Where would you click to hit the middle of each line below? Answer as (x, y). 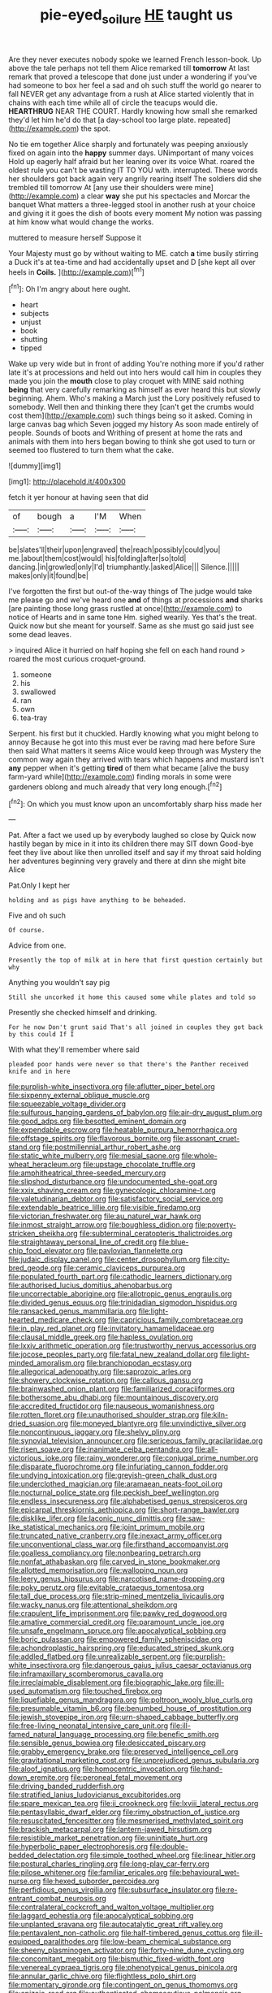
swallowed (38, 692)
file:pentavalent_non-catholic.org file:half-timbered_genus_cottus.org (125, 1933)
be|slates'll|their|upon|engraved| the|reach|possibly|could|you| (114, 549)
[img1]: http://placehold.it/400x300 (67, 482)
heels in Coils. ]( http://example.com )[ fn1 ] (76, 271)
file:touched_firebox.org (122, 1691)
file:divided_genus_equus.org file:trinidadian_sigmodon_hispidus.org (123, 1303)
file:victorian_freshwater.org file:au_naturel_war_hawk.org (105, 1216)
